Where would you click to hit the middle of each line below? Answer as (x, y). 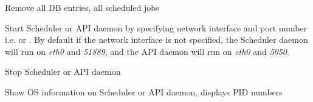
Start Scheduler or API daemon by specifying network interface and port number (156, 27)
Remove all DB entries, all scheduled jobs (82, 7)
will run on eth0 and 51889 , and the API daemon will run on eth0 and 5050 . (147, 51)
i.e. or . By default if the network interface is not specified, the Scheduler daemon (156, 40)
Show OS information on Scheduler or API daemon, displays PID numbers (144, 91)
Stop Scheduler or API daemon (63, 72)
